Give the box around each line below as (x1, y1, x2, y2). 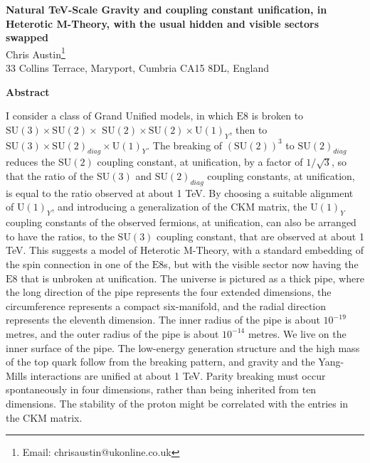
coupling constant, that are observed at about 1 (157, 228, 364, 243)
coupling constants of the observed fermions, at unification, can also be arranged (6, 215, 356, 230)
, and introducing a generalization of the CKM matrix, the (51, 199, 307, 214)
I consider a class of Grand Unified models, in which (6, 108, 233, 123)
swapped (6, 30, 49, 45)
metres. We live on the (248, 326, 347, 341)
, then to (229, 122, 268, 137)
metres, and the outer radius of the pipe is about (6, 326, 219, 341)
